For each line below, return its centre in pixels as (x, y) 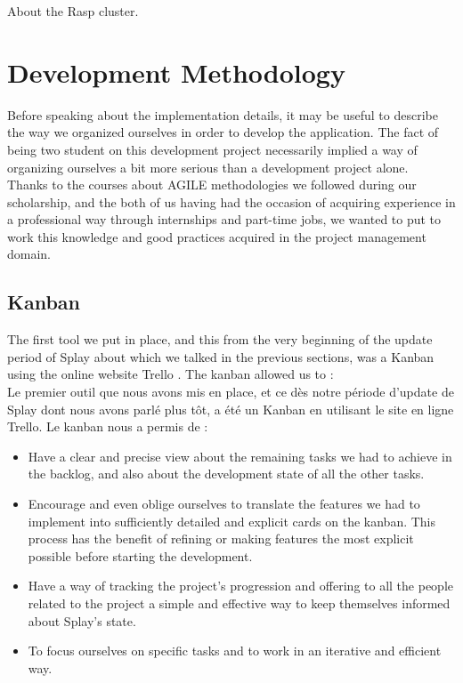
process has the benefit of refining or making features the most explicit (221, 538)
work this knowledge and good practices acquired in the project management (217, 236)
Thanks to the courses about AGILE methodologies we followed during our (212, 185)
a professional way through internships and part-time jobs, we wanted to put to (224, 219)
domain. (29, 254)
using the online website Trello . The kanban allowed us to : (171, 374)
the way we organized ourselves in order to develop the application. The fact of (223, 132)
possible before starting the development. (140, 555)
